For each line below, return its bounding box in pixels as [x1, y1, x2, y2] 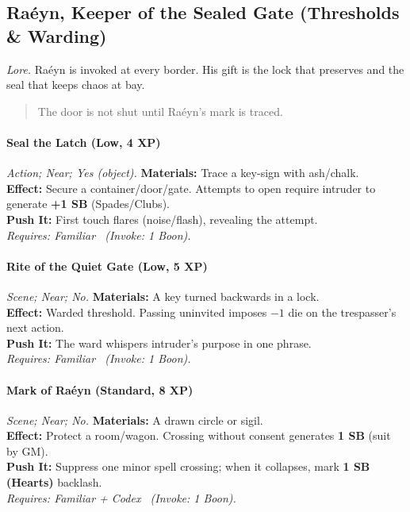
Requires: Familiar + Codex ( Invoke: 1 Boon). [6, 489, 236, 506]
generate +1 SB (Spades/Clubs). [6, 195, 170, 212]
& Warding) [6, 23, 107, 48]
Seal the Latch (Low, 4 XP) [6, 133, 161, 150]
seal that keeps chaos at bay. [6, 76, 145, 93]
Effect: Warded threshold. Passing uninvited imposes [6, 303, 267, 320]
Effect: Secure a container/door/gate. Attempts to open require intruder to [6, 179, 376, 196]
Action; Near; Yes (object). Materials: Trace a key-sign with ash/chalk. [6, 164, 359, 181]
